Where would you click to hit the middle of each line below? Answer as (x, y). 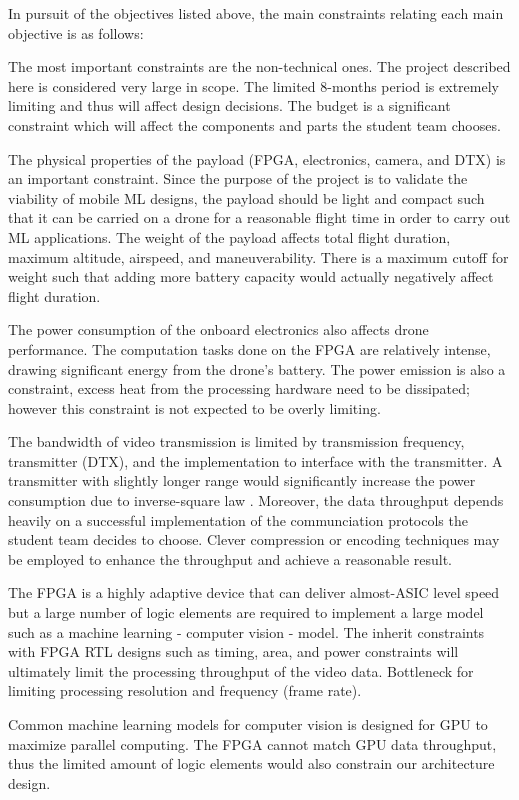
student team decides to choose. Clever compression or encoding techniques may (254, 539)
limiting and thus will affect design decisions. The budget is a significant (229, 105)
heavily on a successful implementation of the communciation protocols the (238, 519)
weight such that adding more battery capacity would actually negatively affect (251, 276)
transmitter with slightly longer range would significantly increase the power (242, 480)
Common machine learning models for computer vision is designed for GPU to (248, 724)
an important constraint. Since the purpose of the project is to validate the (238, 178)
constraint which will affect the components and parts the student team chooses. (254, 124)
